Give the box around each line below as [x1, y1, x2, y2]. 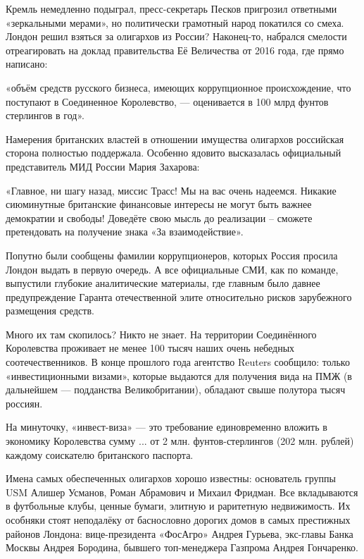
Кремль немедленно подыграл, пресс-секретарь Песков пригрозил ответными [6, 1, 337, 16]
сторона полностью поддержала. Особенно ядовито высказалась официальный [6, 145, 341, 160]
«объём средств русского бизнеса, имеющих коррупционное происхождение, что [6, 80, 351, 94]
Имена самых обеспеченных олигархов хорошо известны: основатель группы [6, 471, 336, 486]
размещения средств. [6, 303, 94, 318]
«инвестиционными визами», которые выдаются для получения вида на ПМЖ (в [6, 368, 352, 383]
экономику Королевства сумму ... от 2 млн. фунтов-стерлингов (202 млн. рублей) [6, 434, 354, 448]
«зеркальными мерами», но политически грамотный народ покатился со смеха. [6, 15, 344, 30]
